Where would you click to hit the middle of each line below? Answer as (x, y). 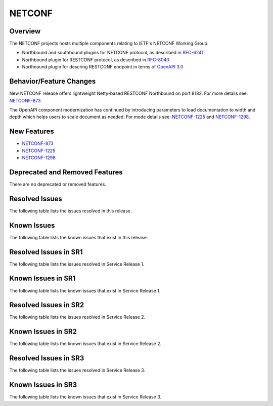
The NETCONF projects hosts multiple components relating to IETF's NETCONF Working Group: (109, 44)
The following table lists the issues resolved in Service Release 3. (77, 371)
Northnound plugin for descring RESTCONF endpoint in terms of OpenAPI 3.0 (103, 67)
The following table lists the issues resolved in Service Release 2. (77, 317)
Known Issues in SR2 (43, 332)
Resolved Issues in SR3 (47, 358)
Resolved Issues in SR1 (46, 252)
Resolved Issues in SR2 (47, 305)
